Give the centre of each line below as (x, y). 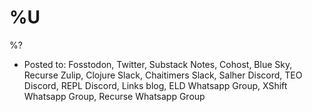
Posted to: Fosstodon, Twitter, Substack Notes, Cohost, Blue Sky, (158, 64)
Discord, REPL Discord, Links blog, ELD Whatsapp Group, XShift (155, 85)
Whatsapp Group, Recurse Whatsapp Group (114, 96)
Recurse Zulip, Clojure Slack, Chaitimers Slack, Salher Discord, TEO (163, 75)
